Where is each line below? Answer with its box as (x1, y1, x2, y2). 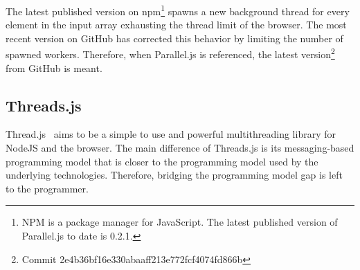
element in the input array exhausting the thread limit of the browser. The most (6, 17, 347, 32)
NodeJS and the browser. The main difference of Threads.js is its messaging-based (6, 141, 354, 155)
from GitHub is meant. (6, 60, 102, 75)
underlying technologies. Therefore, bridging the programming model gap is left (6, 168, 343, 182)
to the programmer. (6, 181, 89, 195)
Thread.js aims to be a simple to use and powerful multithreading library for (6, 127, 336, 141)
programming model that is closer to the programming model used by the (6, 154, 318, 168)
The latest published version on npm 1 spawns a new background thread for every (6, 2, 350, 18)
